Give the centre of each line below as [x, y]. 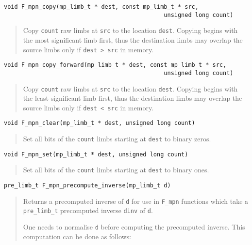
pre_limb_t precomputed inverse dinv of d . [88, 210]
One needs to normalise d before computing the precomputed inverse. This [134, 227]
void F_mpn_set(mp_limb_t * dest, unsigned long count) [96, 154]
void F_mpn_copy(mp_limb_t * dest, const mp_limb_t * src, [101, 7]
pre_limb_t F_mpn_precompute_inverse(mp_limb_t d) [87, 186]
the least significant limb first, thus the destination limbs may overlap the [133, 98]
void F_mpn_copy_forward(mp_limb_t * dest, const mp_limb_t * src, [115, 65]
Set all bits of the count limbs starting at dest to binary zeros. [117, 139]
